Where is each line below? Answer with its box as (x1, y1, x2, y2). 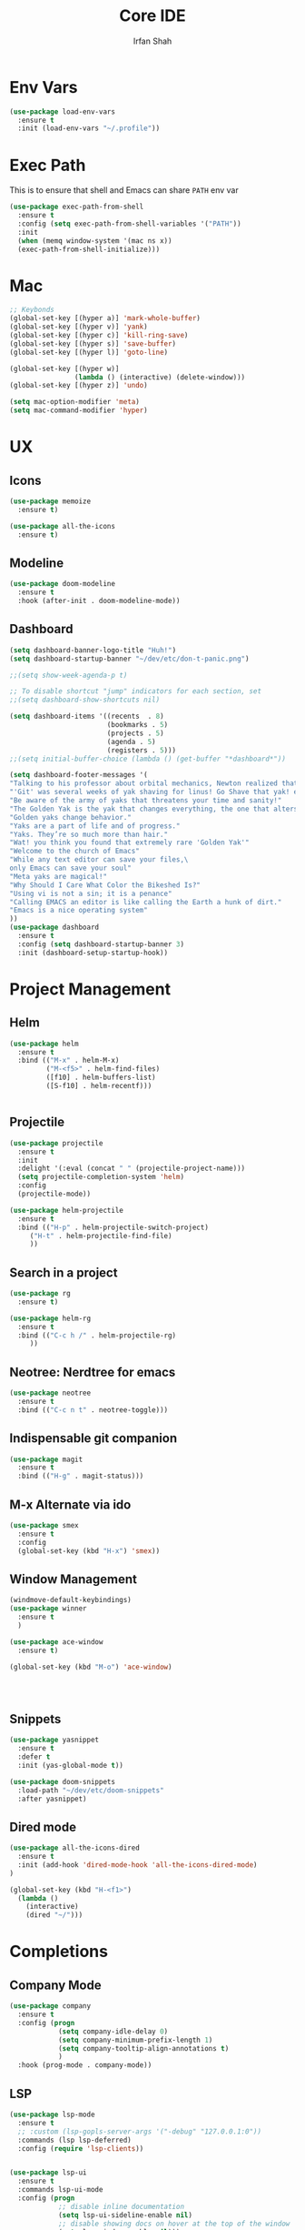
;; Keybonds (9, 306, 54, 315)
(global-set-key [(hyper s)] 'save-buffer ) (9, 338, 177, 348)
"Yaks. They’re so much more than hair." (9, 830, 169, 839)
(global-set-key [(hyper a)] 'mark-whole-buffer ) (9, 314, 202, 323)
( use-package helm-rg (9, 1314, 92, 1323)
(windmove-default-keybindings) (9, 1596, 132, 1605)
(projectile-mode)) (17, 1189, 92, 1198)
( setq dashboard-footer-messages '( (9, 771, 148, 780)
